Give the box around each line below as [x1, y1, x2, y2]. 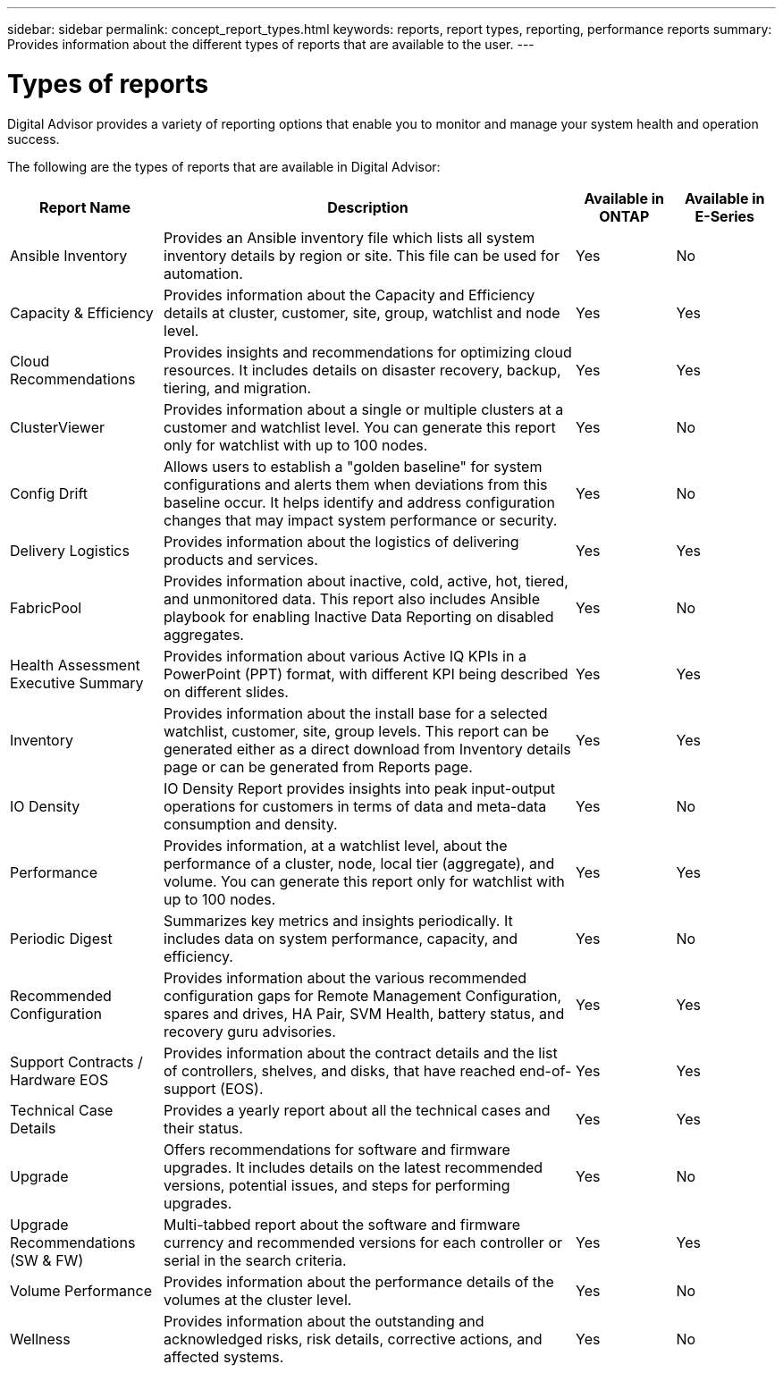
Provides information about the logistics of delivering [164, 532, 519, 551]
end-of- [518, 1061, 572, 1080]
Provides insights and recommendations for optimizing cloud [164, 342, 572, 361]
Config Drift [10, 484, 88, 502]
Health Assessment [10, 655, 140, 674]
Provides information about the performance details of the [164, 1272, 554, 1291]
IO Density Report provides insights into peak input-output [164, 779, 555, 797]
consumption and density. [164, 814, 338, 833]
